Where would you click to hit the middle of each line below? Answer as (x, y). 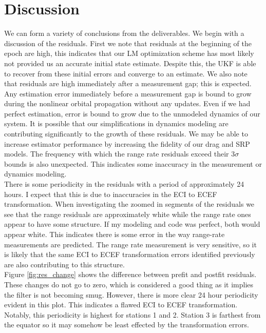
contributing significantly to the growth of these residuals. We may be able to (126, 134)
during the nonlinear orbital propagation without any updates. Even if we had (127, 103)
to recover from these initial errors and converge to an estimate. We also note (126, 73)
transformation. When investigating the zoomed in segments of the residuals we (129, 204)
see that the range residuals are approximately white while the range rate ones (128, 214)
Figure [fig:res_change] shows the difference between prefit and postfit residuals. (130, 274)
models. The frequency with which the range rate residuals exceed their (117, 154)
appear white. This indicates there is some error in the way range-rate (115, 234)
